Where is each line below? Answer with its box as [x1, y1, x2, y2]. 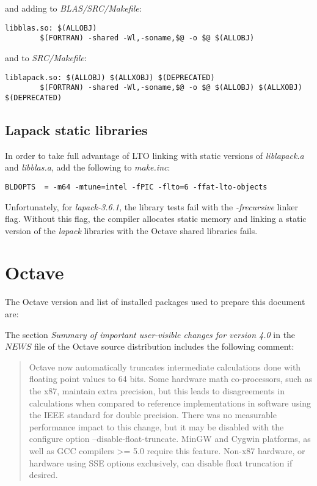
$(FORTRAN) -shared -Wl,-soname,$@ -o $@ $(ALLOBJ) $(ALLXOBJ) [40, 83, 302, 92]
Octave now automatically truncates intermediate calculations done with [29, 360, 301, 373]
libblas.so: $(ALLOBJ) [5, 23, 97, 32]
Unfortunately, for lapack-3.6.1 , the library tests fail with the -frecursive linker [5, 200, 298, 213]
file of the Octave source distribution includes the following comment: [34, 340, 294, 353]
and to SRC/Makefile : [5, 51, 87, 64]
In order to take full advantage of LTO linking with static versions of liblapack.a [5, 149, 304, 161]
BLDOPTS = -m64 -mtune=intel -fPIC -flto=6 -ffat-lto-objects [5, 182, 268, 191]
